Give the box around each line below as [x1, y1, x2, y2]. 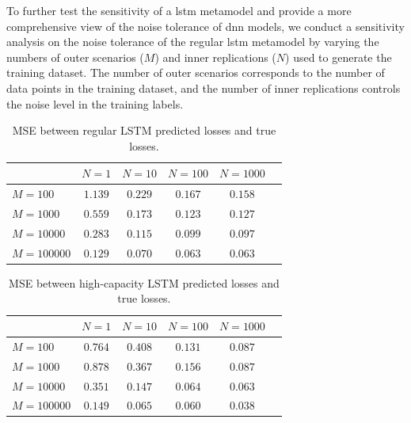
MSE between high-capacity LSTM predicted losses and [9, 274, 280, 291]
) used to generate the [285, 48, 392, 65]
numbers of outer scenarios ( [6, 48, 144, 65]
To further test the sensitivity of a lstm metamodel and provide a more [6, 2, 352, 18]
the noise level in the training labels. [6, 95, 184, 112]
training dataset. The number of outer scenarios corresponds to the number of [6, 64, 385, 81]
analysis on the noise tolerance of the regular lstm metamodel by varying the [6, 33, 379, 50]
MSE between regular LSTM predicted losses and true [12, 122, 276, 139]
